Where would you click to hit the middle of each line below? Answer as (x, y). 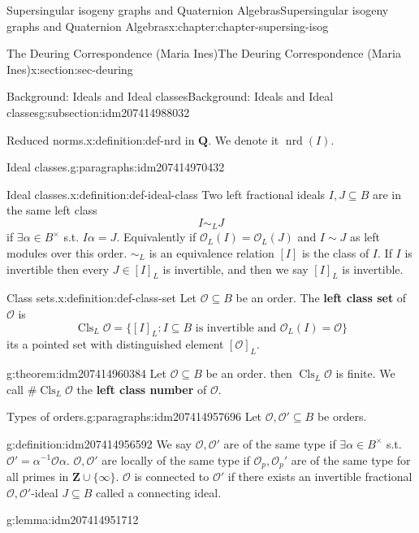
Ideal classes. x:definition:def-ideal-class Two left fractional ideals (166, 194)
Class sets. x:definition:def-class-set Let (102, 298)
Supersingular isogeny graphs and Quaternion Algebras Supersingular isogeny (198, 10)
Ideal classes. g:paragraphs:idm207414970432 (116, 167)
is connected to (172, 476)
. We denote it (244, 139)
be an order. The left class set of (321, 298)
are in (387, 194)
